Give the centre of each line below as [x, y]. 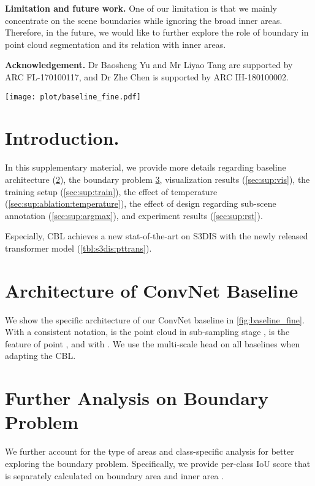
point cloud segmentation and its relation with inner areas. [116, 44]
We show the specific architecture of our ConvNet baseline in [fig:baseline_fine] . [155, 319]
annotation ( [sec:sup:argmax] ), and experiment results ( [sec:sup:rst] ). [134, 215]
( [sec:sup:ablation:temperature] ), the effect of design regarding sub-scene [141, 203]
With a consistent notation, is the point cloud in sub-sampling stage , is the [147, 332]
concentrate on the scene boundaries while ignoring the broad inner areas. [144, 20]
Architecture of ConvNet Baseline [152, 290]
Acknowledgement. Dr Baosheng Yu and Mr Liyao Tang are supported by [149, 65]
